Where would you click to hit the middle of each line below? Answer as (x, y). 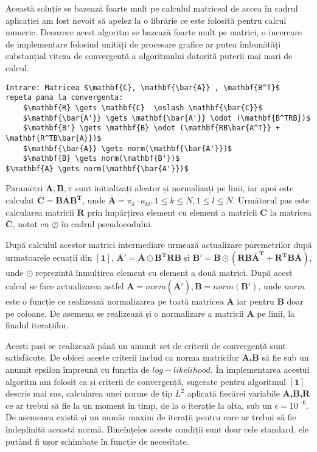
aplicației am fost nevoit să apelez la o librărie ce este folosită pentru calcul (146, 20)
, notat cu (31, 224)
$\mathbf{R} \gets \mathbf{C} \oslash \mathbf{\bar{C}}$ (143, 108)
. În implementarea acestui (260, 369)
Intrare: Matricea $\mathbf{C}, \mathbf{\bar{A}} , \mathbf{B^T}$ (143, 87)
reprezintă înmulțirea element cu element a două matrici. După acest (164, 273)
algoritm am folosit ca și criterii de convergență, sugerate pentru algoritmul (146, 381)
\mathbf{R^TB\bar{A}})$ (54, 138)
